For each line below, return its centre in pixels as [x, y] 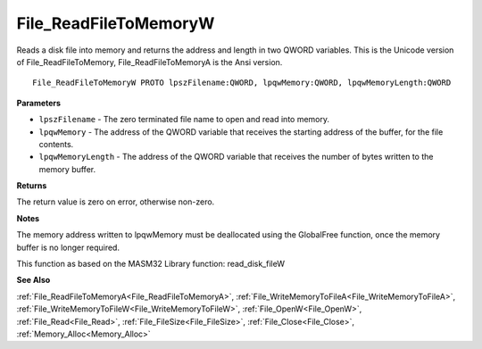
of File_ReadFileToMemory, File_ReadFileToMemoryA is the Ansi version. [150, 62]
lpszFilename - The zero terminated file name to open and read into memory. [184, 120]
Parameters [39, 103]
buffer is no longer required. [68, 247]
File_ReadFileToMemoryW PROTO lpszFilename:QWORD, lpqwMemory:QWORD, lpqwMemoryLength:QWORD [242, 83]
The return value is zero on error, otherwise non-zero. [116, 202]
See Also [33, 280]
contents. [56, 144]
